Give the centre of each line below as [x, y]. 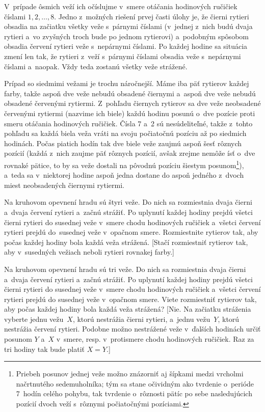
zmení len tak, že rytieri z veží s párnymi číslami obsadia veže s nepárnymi [123, 56]
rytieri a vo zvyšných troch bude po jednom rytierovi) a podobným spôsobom [126, 36]
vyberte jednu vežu [34, 319]
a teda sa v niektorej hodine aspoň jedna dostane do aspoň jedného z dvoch [124, 175]
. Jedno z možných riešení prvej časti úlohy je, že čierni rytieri [152, 16]
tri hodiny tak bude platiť [44, 349]
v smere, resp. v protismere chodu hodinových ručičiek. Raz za [155, 339]
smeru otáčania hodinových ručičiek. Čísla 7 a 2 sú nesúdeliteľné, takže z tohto [128, 123]
